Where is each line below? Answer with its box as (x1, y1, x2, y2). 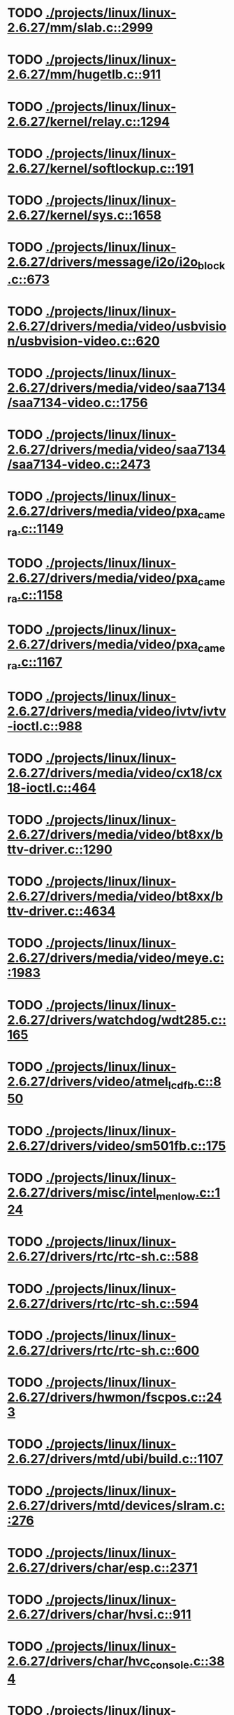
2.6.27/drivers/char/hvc (7, 1653, 150, 1669)
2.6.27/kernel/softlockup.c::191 (7, 160, 194, 176)
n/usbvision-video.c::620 (7, 333, 161, 349)
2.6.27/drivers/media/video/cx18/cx (7, 764, 223, 781)
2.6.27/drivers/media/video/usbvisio (7, 318, 227, 334)
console (149, 1658, 190, 1672)
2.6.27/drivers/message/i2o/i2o (7, 254, 198, 270)
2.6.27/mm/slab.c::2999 (7, 20, 154, 36)
